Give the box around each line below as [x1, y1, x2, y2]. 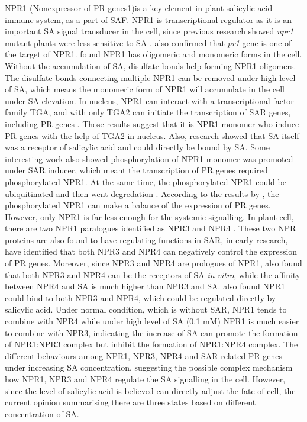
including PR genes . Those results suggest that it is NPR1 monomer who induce [5, 117, 299, 130]
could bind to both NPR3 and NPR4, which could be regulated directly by [5, 291, 276, 304]
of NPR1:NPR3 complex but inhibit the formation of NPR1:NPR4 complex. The [5, 338, 298, 350]
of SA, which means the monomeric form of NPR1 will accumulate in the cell [5, 83, 285, 95]
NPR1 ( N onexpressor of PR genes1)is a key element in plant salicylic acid [5, 2, 273, 14]
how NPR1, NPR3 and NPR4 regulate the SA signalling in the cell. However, [5, 373, 286, 385]
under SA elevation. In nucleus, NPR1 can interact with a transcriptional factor [5, 94, 294, 107]
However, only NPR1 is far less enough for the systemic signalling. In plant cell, [5, 210, 294, 223]
